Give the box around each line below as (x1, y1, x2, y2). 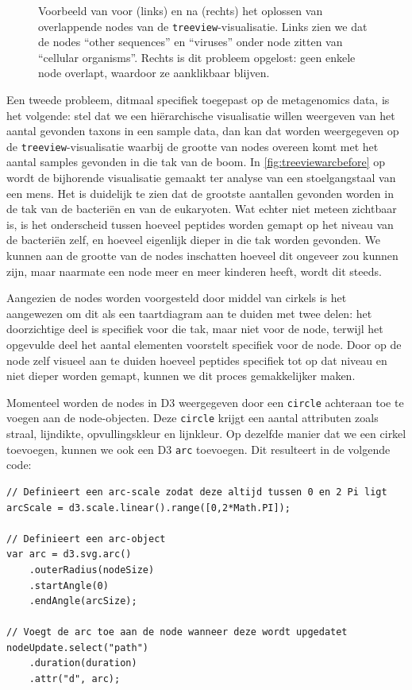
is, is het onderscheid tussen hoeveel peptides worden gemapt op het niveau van (6, 215, 394, 232)
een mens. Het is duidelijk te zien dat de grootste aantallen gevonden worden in (6, 184, 394, 201)
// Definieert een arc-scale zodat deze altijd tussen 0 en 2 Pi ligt (6, 486, 387, 498)
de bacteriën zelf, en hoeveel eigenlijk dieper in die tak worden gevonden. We (6, 231, 381, 248)
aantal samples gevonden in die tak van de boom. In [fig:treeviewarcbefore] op (6, 153, 386, 170)
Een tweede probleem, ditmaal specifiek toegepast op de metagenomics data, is (6, 91, 390, 108)
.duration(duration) (29, 657, 137, 669)
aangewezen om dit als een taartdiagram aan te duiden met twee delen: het (6, 304, 372, 321)
